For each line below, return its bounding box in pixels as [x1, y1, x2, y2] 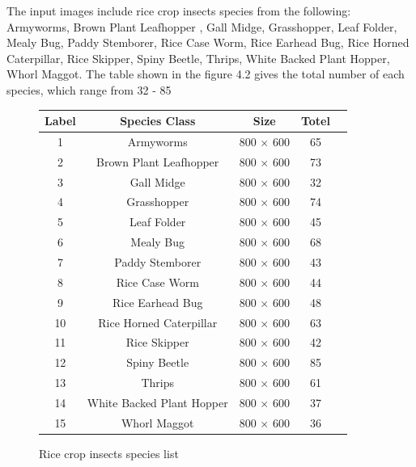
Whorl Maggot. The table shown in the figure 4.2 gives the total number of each [6, 65, 405, 82]
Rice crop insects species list [39, 444, 179, 461]
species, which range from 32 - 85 [6, 81, 172, 98]
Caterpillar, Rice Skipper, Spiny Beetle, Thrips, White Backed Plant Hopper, [6, 49, 390, 66]
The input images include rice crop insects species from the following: [6, 2, 351, 19]
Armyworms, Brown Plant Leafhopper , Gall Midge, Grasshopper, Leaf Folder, [6, 18, 397, 35]
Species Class [120, 112, 196, 129]
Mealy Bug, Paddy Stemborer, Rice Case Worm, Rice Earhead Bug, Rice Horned [6, 34, 410, 51]
